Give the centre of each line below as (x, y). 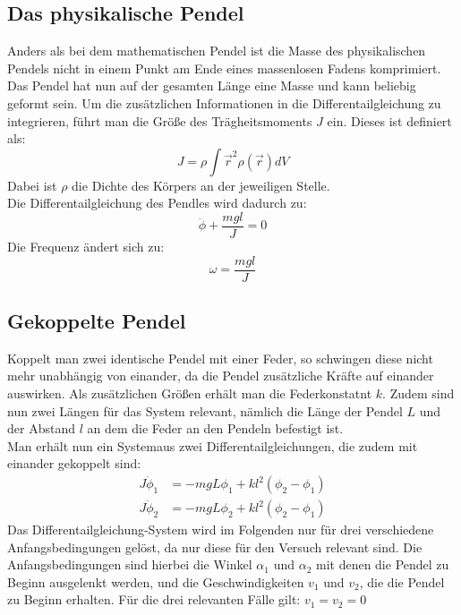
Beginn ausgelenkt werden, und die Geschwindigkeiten (156, 581)
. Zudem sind (418, 393)
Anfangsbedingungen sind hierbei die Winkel (130, 564)
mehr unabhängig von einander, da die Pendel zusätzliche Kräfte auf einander (221, 376)
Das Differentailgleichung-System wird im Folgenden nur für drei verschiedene (221, 530)
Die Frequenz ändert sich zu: (86, 247)
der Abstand (41, 428)
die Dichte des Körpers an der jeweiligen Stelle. (201, 185)
